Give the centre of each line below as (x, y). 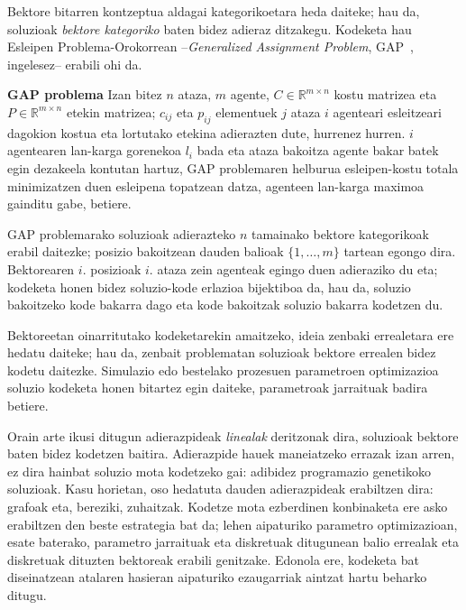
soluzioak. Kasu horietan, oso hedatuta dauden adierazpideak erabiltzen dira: (220, 489)
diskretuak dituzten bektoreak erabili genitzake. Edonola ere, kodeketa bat (214, 559)
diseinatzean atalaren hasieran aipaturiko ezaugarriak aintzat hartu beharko (217, 577)
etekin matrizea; (111, 111)
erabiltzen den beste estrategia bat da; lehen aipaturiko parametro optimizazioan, (233, 524)
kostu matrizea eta (385, 94)
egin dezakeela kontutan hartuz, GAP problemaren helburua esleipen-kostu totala (233, 167)
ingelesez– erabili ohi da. (75, 64)
